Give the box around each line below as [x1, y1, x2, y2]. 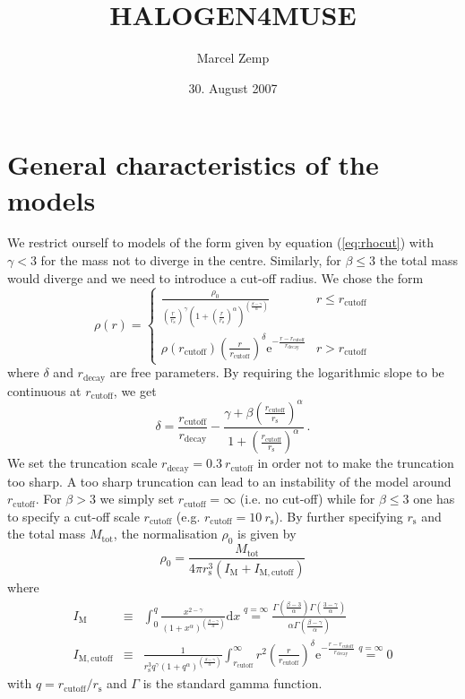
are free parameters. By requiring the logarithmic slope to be [109, 363, 444, 382]
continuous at [7, 381, 82, 400]
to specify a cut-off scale [7, 506, 140, 525]
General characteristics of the [7, 146, 379, 183]
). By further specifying [274, 506, 403, 525]
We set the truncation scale [7, 453, 158, 472]
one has [413, 489, 455, 508]
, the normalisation [113, 524, 218, 543]
